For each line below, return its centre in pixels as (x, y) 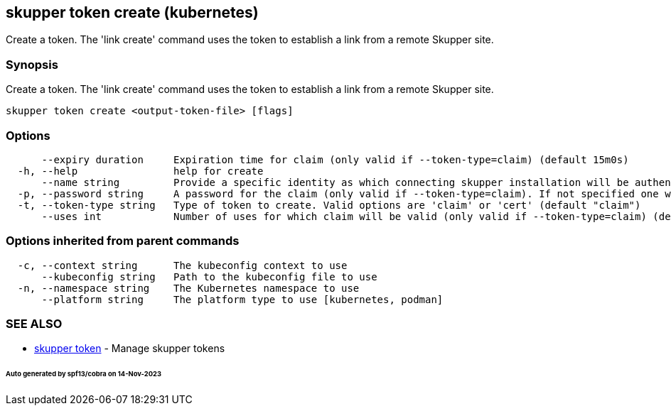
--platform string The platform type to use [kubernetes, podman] (242, 299)
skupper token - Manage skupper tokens (130, 349)
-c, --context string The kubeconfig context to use (182, 265)
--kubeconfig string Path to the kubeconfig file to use (209, 276)
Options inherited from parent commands (123, 241)
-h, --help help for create (140, 171)
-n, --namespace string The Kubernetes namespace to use (188, 288)
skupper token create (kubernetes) (132, 12)
